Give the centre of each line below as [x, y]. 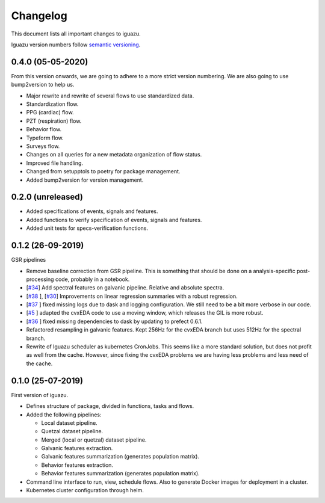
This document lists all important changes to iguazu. [76, 34]
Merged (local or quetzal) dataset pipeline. [94, 440]
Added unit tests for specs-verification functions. [87, 228]
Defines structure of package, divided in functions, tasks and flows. [110, 406]
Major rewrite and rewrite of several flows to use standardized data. [110, 96]
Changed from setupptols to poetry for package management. [103, 171]
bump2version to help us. [43, 85]
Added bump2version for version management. [85, 180]
